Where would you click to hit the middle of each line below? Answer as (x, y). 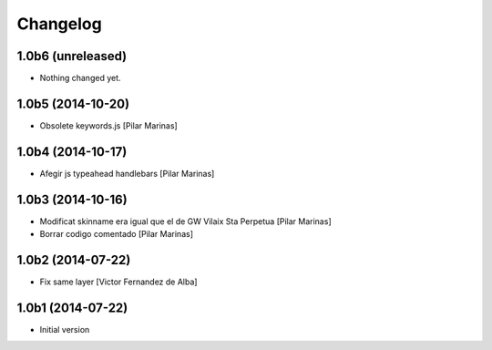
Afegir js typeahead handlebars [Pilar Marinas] (127, 173)
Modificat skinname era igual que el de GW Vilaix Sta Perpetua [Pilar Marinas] (185, 221)
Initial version (65, 329)
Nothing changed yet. (81, 78)
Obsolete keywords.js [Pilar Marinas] (108, 125)
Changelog (59, 24)
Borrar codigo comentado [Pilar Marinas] (116, 234)
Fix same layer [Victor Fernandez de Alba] (118, 282)
